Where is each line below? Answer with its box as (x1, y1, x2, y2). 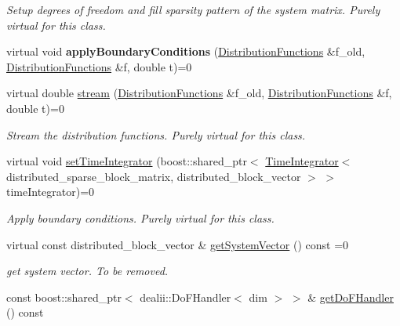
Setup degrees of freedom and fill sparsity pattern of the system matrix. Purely (6, 2, 380, 17)
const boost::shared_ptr (6, 288, 122, 305)
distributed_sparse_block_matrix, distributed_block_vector (6, 168, 301, 184)
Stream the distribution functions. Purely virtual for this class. (6, 126, 306, 143)
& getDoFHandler (307, 288, 394, 305)
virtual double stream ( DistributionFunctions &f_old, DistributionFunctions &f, (6, 85, 392, 101)
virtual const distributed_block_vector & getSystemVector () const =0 (6, 236, 349, 252)
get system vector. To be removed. (6, 263, 169, 279)
